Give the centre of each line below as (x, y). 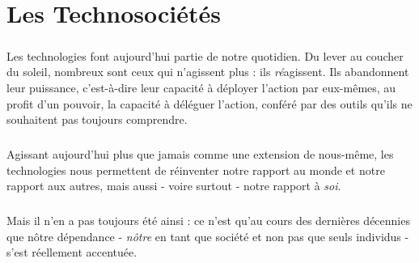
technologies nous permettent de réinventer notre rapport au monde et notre (196, 170)
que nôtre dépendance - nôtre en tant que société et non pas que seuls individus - (208, 236)
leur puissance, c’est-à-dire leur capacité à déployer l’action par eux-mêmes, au (201, 87)
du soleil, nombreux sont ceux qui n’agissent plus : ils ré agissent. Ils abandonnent (208, 72)
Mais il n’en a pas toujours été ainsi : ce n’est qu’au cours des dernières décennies (208, 221)
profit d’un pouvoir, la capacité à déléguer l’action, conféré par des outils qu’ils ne (209, 103)
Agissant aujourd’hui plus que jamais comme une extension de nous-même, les (200, 154)
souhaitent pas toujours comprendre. (97, 119)
